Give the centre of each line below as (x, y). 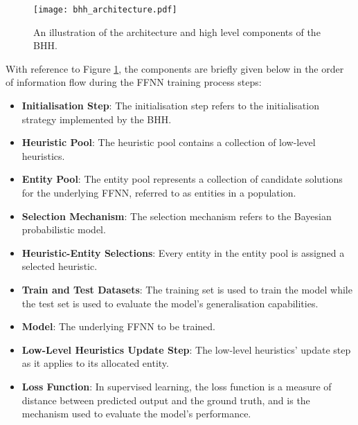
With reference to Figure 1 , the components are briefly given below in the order (175, 68)
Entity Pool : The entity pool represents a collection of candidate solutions (182, 179)
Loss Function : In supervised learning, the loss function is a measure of (177, 386)
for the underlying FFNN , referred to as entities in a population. (159, 192)
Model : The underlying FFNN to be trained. (119, 326)
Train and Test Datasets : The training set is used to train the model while (187, 289)
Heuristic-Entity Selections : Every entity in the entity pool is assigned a (183, 252)
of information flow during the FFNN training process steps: (134, 82)
